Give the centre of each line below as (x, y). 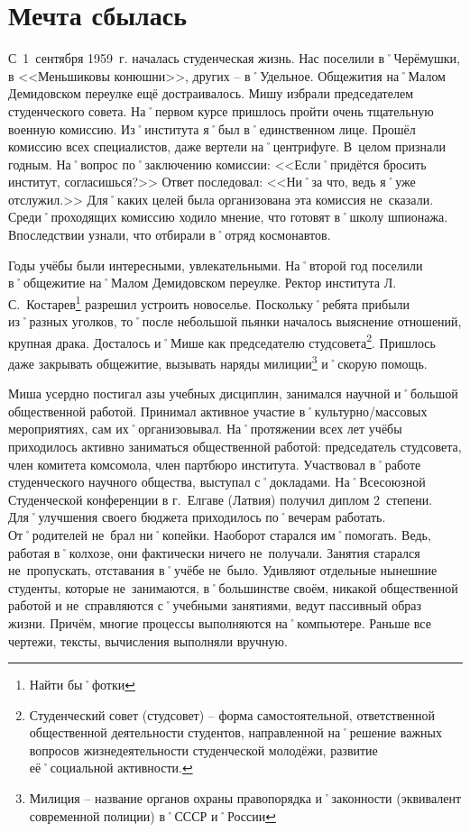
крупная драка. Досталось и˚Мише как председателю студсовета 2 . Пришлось (222, 341)
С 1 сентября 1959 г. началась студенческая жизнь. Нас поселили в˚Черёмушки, (234, 58)
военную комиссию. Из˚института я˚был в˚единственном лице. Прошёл (212, 128)
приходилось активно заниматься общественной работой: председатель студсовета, (235, 446)
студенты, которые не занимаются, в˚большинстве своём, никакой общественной (233, 587)
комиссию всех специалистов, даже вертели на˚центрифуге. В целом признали (227, 146)
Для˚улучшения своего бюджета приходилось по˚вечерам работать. (197, 517)
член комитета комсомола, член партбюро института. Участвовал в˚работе (215, 464)
